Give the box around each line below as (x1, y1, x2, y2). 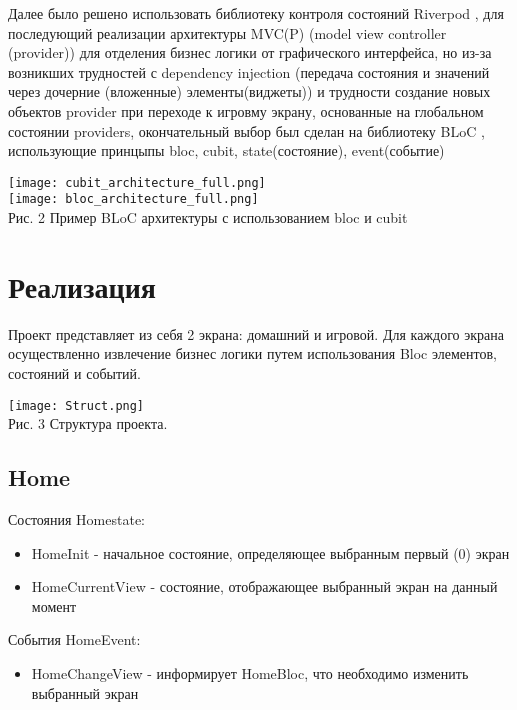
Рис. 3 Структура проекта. (8, 413, 168, 434)
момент (31, 595, 77, 616)
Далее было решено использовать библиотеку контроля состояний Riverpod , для (8, 3, 504, 23)
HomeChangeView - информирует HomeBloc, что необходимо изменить (31, 662, 469, 683)
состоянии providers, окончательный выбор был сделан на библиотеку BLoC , (8, 120, 485, 141)
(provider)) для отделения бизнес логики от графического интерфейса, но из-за (8, 42, 492, 63)
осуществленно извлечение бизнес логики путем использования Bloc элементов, (8, 343, 497, 364)
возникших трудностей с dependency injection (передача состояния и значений (8, 61, 490, 82)
